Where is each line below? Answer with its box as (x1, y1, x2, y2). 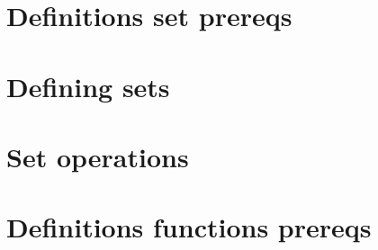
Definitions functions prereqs (6, 209, 372, 246)
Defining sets (6, 67, 170, 104)
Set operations (6, 138, 189, 174)
